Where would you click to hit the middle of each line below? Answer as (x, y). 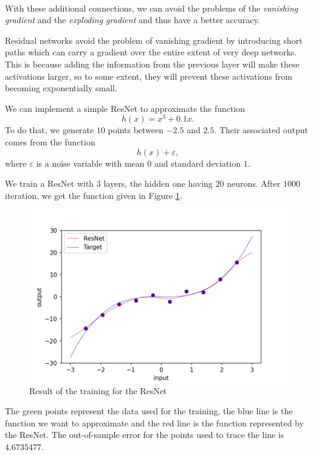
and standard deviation (198, 163)
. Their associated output (261, 130)
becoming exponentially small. (61, 88)
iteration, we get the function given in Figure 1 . (94, 195)
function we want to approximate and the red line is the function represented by (154, 422)
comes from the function (50, 142)
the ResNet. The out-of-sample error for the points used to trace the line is (145, 435)
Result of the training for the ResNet (98, 390)
